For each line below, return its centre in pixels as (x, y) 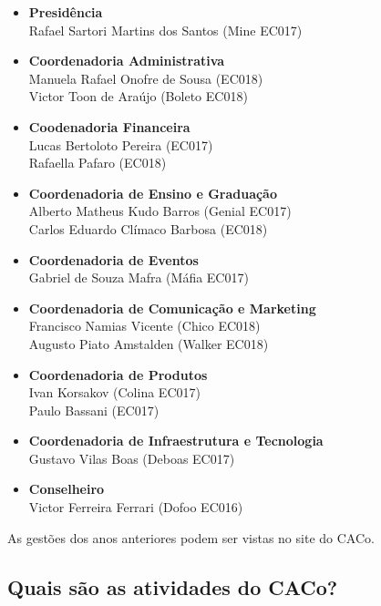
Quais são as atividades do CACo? (173, 586)
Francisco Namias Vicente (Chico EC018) (144, 326)
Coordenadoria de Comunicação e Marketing (172, 308)
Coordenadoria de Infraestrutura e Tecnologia (176, 441)
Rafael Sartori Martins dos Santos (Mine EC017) (165, 30)
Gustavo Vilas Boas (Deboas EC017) (132, 458)
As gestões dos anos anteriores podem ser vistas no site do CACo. (191, 537)
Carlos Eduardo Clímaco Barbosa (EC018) (148, 228)
